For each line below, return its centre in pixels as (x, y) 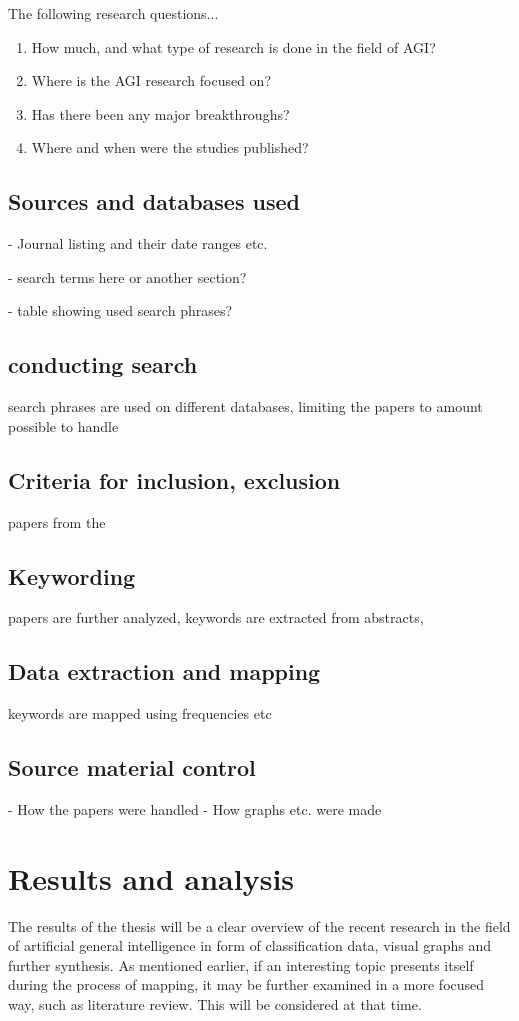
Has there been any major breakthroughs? (160, 113)
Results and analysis (151, 877)
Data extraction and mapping (164, 671)
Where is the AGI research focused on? (151, 80)
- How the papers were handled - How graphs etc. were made (195, 808)
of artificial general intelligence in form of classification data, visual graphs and (250, 945)
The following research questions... (113, 13)
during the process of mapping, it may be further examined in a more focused (246, 984)
